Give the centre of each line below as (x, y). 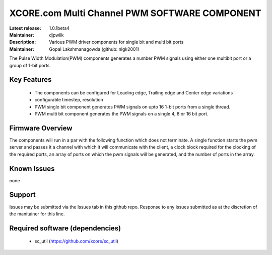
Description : (23, 42)
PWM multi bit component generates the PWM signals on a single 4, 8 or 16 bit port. (121, 114)
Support (22, 195)
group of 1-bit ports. (30, 65)
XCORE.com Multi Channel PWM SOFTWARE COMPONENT (135, 13)
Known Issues (32, 168)
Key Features (30, 80)
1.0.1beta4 (59, 28)
